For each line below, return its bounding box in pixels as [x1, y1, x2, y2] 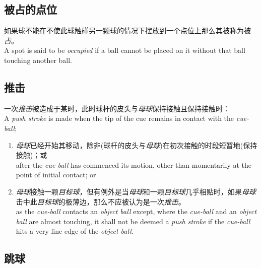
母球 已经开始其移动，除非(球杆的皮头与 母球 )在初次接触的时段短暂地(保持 [16, 140, 257, 150]
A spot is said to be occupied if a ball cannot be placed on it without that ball [4, 45, 245, 55]
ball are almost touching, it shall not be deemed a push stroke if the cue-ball [16, 216, 250, 226]
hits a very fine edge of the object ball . [16, 226, 134, 236]
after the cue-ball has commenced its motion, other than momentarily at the [16, 159, 251, 170]
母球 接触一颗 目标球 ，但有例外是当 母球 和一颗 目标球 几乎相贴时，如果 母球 [16, 186, 256, 196]
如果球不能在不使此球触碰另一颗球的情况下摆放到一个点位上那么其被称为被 [4, 25, 251, 36]
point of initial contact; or [16, 169, 96, 180]
